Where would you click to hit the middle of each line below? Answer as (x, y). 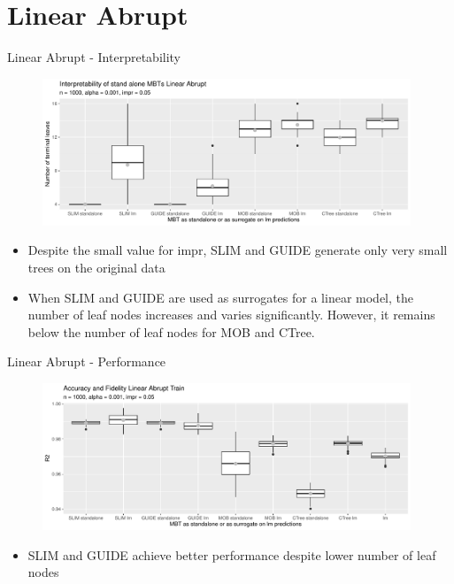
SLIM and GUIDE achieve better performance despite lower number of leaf (232, 554)
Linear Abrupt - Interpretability (94, 57)
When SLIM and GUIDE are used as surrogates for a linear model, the (220, 297)
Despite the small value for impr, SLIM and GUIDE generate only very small (238, 250)
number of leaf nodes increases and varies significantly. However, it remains (231, 315)
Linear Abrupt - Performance (87, 361)
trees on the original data (96, 267)
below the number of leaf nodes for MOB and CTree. (171, 331)
